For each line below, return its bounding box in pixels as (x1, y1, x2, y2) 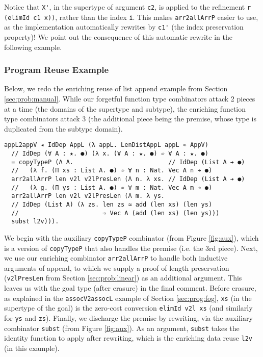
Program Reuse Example (4, 63, 109, 76)
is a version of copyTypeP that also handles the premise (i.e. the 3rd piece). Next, (4, 242, 258, 253)
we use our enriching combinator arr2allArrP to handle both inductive (4, 252, 228, 263)
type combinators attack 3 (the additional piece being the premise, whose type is (4, 113, 257, 124)
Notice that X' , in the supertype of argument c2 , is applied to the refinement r (4, 2, 251, 12)
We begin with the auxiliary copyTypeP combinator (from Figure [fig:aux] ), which (4, 232, 259, 243)
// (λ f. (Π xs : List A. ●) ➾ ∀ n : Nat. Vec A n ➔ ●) (11, 167, 213, 174)
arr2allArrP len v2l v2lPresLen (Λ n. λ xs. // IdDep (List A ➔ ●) (11, 175, 245, 183)
